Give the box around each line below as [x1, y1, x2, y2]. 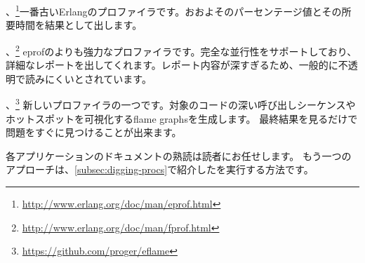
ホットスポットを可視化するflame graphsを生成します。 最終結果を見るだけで [6, 111, 358, 126]
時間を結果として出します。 [15, 18, 142, 32]
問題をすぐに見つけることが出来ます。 [6, 125, 182, 140]
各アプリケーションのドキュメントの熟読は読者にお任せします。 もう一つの [6, 148, 352, 163]
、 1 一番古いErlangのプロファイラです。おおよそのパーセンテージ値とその [6, 2, 342, 18]
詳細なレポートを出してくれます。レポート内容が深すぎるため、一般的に [6, 58, 338, 72]
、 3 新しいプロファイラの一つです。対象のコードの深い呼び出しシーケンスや [6, 95, 356, 112]
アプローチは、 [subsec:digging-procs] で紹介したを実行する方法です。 [6, 162, 314, 177]
